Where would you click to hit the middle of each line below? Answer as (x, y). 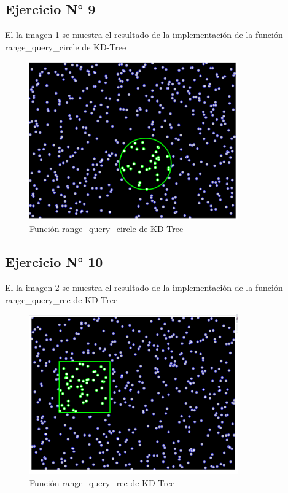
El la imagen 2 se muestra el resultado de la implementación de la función (144, 288)
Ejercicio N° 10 (54, 262)
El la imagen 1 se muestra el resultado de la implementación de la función (144, 35)
